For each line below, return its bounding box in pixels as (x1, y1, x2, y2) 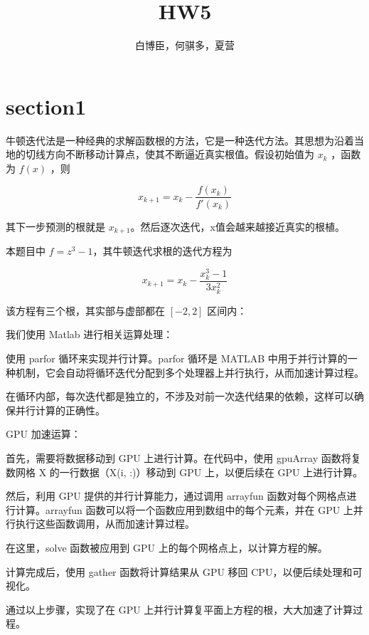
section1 (6, 91, 87, 120)
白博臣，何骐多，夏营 (135, 38, 235, 53)
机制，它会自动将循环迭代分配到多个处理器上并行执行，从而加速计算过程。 (15, 364, 364, 379)
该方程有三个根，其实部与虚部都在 (6, 303, 165, 317)
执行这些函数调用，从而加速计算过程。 (15, 516, 195, 531)
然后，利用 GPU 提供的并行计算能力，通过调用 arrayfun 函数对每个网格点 (6, 488, 347, 503)
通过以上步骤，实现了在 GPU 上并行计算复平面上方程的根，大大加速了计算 (6, 602, 353, 616)
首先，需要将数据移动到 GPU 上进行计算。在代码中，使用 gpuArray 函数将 (6, 451, 351, 466)
